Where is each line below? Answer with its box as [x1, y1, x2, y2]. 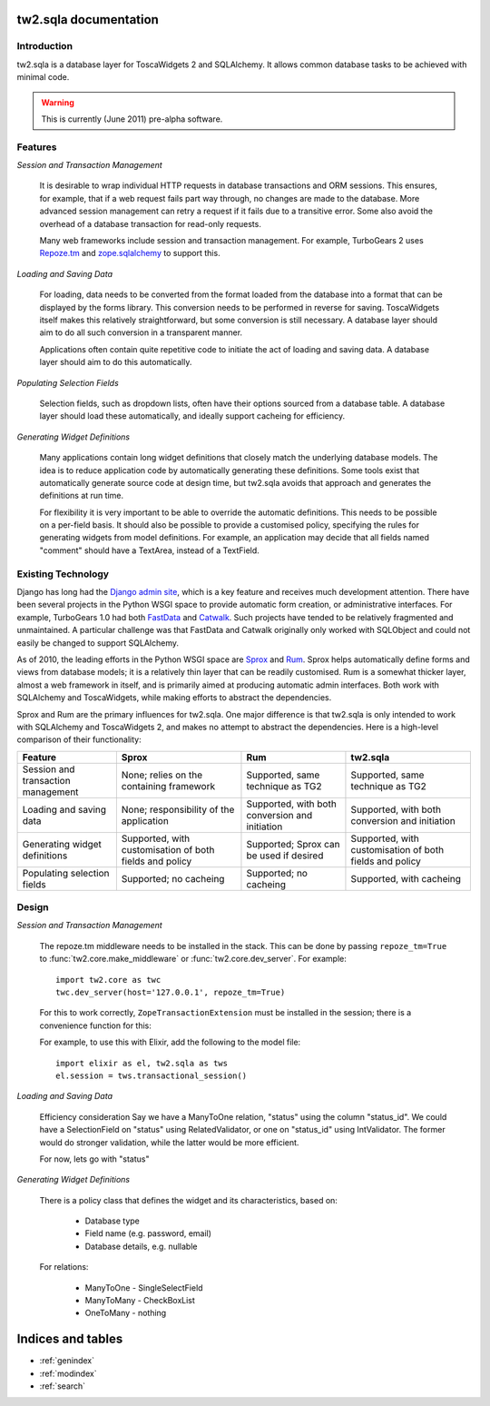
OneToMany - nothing [84, 1308, 167, 1319]
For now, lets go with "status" [39, 1154, 150, 1164]
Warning [41, 96, 74, 108]
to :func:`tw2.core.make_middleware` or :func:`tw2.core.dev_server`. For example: [39, 954, 347, 965]
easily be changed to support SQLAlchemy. [16, 637, 179, 649]
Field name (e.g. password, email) [84, 1228, 212, 1239]
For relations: [39, 1262, 89, 1272]
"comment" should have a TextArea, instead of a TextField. [39, 545, 260, 556]
